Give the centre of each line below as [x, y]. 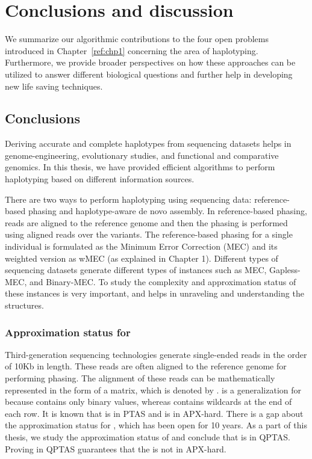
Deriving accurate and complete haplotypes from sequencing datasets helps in [148, 143]
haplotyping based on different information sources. [100, 179]
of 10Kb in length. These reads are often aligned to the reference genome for [146, 366]
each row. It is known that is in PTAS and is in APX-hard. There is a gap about [154, 413]
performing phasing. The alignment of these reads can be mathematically [140, 378]
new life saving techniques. [54, 86]
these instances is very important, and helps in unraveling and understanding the [154, 293]
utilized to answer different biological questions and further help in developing [149, 74]
